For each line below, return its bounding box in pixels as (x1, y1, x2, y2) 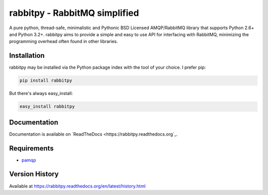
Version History (9, 170, 59, 178)
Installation (9, 51, 45, 60)
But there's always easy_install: (9, 91, 73, 97)
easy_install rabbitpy (19, 104, 75, 109)
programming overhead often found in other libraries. (9, 39, 118, 45)
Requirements (9, 144, 54, 152)
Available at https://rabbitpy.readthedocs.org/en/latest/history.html (9, 183, 146, 189)
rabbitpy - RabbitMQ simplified (9, 7, 139, 18)
